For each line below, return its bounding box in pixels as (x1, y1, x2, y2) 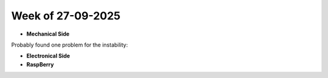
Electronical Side (26, 52, 70, 60)
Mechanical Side (26, 30, 70, 37)
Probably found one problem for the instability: (11, 41, 128, 48)
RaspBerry (26, 60, 54, 68)
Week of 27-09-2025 (11, 9, 121, 22)
